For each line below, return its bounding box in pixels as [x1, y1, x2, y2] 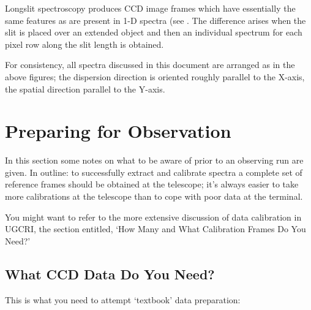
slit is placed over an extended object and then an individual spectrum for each [5, 26, 302, 39]
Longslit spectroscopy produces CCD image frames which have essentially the [5, 2, 296, 14]
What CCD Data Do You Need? [5, 264, 215, 283]
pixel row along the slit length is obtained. [5, 37, 164, 50]
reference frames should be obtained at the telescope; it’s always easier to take [5, 178, 299, 191]
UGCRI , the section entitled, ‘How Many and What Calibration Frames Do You [5, 222, 306, 235]
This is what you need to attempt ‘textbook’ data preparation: [5, 293, 241, 306]
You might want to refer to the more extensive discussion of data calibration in [5, 210, 302, 223]
